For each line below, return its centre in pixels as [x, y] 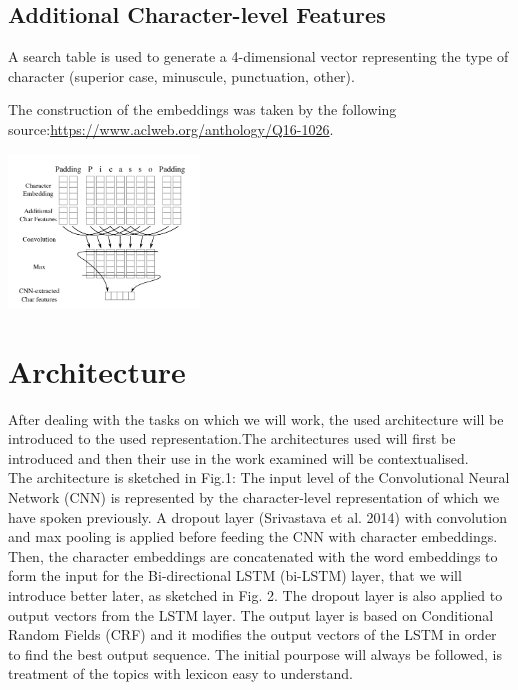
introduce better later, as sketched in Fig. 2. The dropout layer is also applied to [255, 595]
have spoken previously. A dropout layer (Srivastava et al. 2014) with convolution [257, 516]
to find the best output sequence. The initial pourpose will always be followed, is [255, 653]
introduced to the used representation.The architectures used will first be [232, 438]
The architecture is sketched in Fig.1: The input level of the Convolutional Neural [259, 477]
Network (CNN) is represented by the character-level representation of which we [254, 497]
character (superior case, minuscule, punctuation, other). [181, 75]
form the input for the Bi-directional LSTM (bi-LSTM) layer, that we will [235, 575]
